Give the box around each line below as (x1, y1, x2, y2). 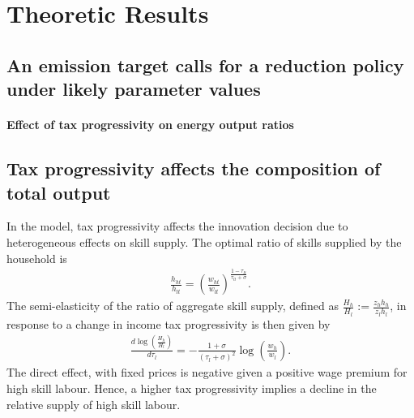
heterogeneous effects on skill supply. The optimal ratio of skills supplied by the (6, 233, 402, 250)
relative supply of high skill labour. (6, 395, 181, 412)
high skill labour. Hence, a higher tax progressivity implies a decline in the (6, 380, 377, 397)
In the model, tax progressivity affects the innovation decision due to (6, 218, 348, 235)
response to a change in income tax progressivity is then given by (6, 315, 331, 332)
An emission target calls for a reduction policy (6, 52, 404, 77)
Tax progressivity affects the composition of (6, 156, 381, 181)
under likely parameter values (6, 76, 261, 101)
